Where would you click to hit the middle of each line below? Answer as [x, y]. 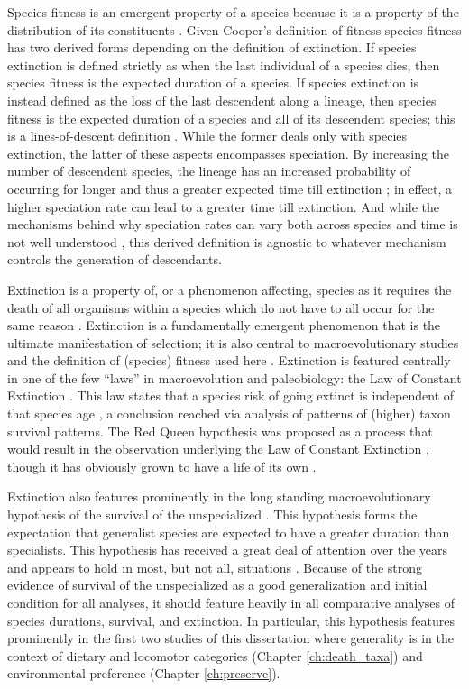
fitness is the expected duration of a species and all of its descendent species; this [231, 118]
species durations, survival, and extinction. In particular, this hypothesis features [231, 620]
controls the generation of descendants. [115, 259]
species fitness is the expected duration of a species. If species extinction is [213, 83]
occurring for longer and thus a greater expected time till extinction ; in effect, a [230, 188]
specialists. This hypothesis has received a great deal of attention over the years [227, 550]
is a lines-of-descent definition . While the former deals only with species [207, 136]
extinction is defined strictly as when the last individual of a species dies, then [224, 64]
